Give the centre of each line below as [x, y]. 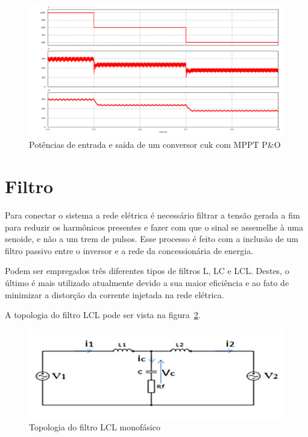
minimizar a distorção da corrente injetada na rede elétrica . [115, 294]
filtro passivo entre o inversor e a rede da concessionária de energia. [129, 250]
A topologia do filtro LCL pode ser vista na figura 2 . [103, 315]
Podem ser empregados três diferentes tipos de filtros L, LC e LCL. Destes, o [147, 271]
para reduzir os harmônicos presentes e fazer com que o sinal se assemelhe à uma [154, 227]
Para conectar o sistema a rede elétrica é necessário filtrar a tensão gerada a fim [152, 215]
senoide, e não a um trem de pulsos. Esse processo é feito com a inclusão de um [152, 239]
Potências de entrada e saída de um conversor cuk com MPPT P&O [155, 145]
